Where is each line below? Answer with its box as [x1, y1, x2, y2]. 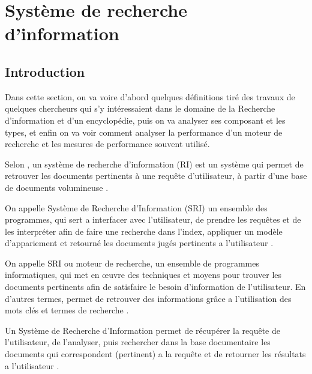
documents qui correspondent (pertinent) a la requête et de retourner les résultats [5, 348, 306, 360]
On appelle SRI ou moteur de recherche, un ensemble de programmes [5, 256, 260, 269]
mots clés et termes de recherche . [5, 304, 129, 316]
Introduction [5, 62, 85, 80]
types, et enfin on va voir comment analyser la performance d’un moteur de [5, 125, 283, 138]
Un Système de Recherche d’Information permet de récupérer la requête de [5, 324, 281, 336]
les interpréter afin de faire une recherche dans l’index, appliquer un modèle [5, 225, 283, 237]
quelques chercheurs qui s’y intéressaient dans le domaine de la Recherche [5, 102, 275, 115]
